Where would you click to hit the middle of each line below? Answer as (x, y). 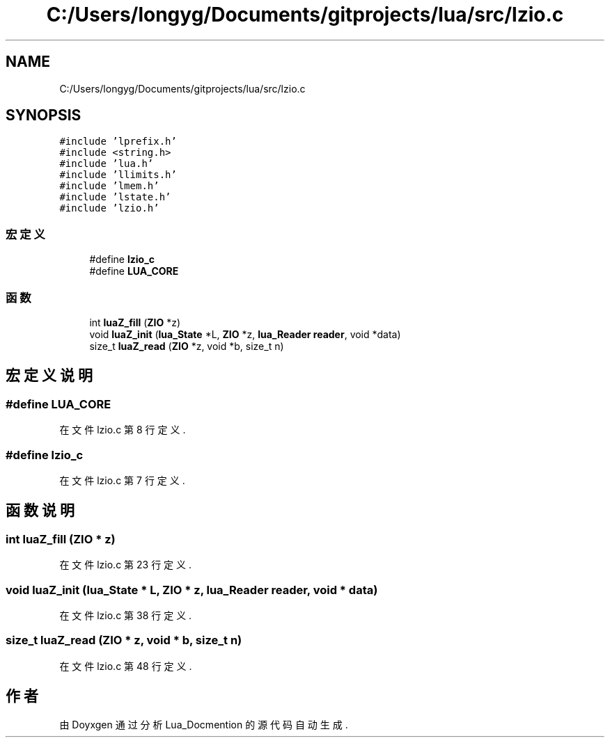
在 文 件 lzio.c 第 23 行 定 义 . (125, 565)
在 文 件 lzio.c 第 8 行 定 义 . (123, 430)
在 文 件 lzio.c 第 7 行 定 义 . (122, 480)
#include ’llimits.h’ (118, 175)
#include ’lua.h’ (107, 164)
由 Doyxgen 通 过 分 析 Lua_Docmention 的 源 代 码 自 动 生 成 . (204, 725)
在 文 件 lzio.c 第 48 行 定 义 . (126, 666)
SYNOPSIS (44, 115)
